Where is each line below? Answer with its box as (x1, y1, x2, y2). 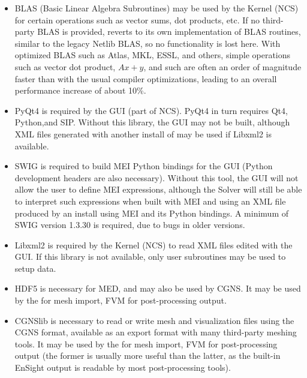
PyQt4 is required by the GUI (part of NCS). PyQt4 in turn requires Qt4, (14, 104, 288, 116)
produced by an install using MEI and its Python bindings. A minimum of (14, 206, 288, 219)
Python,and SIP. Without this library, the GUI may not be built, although (14, 116, 290, 128)
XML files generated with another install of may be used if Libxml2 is (14, 127, 272, 140)
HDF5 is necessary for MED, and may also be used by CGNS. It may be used (14, 282, 301, 295)
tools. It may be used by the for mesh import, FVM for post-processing (14, 337, 278, 350)
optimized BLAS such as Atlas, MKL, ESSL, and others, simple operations (14, 49, 291, 61)
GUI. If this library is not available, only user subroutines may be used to (14, 250, 286, 263)
